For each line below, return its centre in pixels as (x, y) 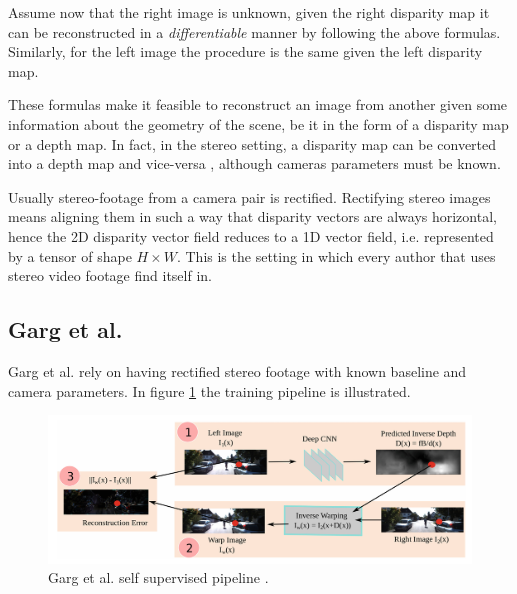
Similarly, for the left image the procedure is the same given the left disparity (245, 51)
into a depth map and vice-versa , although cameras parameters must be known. (254, 163)
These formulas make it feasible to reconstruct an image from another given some (258, 104)
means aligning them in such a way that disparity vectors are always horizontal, (252, 216)
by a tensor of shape (70, 255)
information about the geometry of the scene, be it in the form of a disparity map (258, 123)
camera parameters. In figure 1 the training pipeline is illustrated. (209, 390)
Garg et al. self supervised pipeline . (158, 577)
